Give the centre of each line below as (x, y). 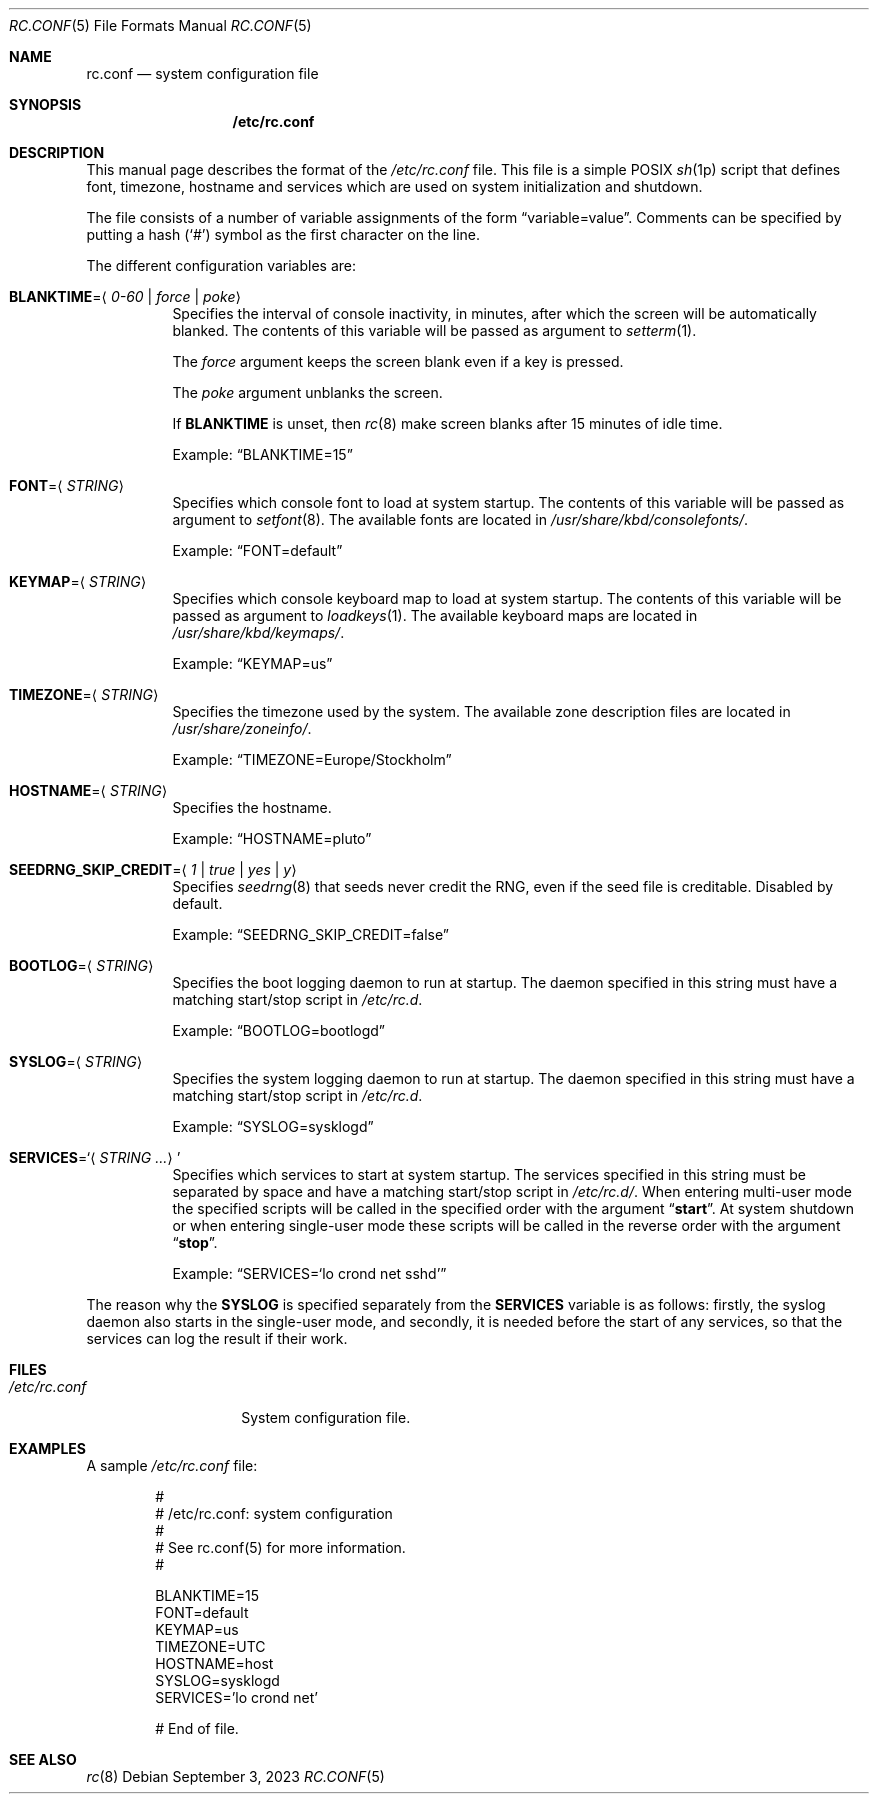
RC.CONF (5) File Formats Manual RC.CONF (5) (160, 25)
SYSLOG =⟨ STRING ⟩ (76, 1061)
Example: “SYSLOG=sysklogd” (273, 1126)
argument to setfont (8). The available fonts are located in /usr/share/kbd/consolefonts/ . (460, 519)
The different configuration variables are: (221, 265)
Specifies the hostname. (252, 807)
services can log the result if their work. (217, 1338)
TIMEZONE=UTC (210, 1646)
